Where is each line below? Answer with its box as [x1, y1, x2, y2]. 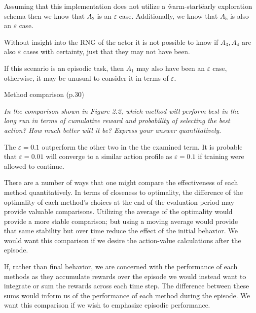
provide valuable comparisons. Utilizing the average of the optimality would [4, 206, 233, 217]
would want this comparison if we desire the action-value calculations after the [4, 235, 241, 245]
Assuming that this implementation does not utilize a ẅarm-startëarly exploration [4, 1, 252, 11]
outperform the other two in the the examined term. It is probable [41, 141, 243, 152]
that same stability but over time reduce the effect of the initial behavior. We [4, 225, 238, 236]
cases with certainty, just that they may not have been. [23, 46, 190, 57]
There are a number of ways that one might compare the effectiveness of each [4, 177, 238, 188]
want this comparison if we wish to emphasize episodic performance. [4, 300, 210, 310]
